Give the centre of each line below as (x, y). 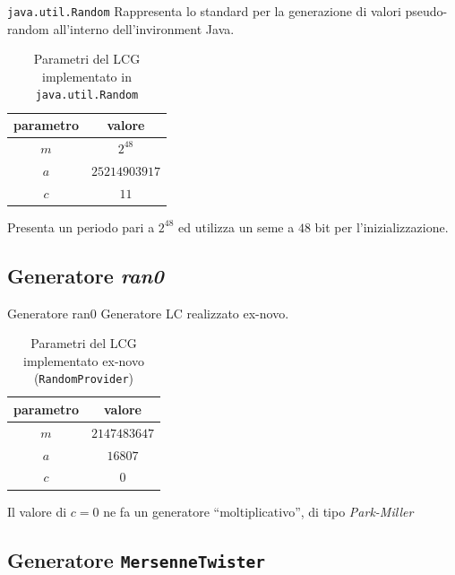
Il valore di (37, 511)
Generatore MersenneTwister (136, 559)
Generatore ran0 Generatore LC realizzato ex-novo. (148, 313)
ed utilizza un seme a (236, 227)
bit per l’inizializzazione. (382, 227)
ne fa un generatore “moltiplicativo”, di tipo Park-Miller (258, 511)
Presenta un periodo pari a (81, 227)
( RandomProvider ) (84, 378)
